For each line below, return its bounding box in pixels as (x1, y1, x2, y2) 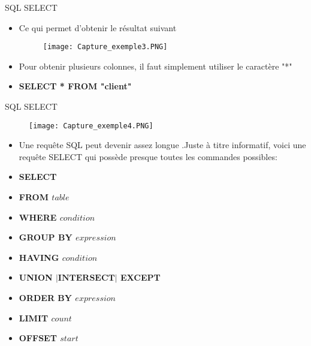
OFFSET (19, 332, 57, 344)
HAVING (19, 251, 59, 263)
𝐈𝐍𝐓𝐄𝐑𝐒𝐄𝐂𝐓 (58, 274, 115, 283)
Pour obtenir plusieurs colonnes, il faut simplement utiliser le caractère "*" (19, 59, 292, 72)
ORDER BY (19, 291, 72, 304)
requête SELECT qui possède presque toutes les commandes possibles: (19, 150, 277, 163)
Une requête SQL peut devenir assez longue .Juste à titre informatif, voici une (19, 139, 306, 151)
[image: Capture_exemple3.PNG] (43, 43, 168, 52)
